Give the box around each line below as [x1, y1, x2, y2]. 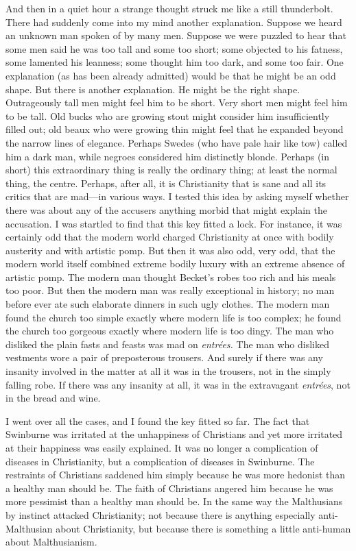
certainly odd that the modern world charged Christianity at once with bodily [5, 230, 334, 244]
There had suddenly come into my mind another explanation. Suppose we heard [5, 14, 342, 29]
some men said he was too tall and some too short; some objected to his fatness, [5, 41, 343, 56]
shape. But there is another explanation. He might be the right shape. [5, 82, 300, 96]
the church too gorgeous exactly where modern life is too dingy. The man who [5, 323, 334, 338]
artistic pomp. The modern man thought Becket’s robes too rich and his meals [5, 269, 336, 284]
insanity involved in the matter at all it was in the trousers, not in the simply [5, 364, 331, 378]
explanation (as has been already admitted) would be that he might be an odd [5, 68, 336, 82]
